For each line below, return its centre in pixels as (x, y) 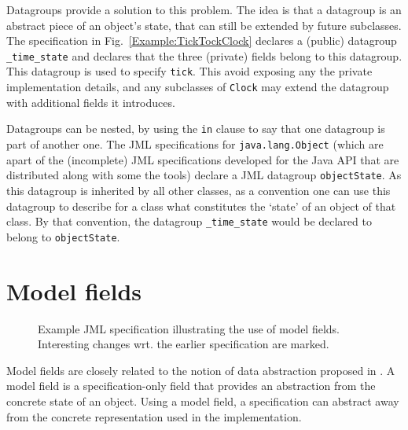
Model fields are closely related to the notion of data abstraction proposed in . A (201, 370)
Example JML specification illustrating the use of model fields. (189, 328)
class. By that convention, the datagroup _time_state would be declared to (189, 221)
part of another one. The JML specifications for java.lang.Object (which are (195, 144)
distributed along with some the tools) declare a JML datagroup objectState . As (204, 175)
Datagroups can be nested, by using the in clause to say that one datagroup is (196, 129)
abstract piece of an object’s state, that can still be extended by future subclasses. (204, 25)
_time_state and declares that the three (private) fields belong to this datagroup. (204, 55)
